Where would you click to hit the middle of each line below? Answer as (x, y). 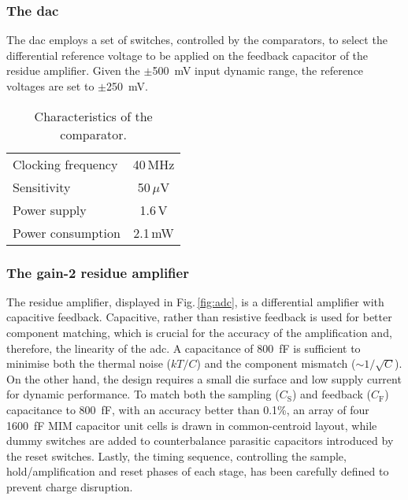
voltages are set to (50, 86)
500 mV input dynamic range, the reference (258, 70)
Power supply (50, 209)
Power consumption (67, 232)
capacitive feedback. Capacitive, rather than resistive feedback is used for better (199, 317)
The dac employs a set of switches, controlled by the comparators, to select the (197, 40)
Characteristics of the (93, 116)
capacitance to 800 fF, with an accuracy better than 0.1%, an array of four (188, 409)
